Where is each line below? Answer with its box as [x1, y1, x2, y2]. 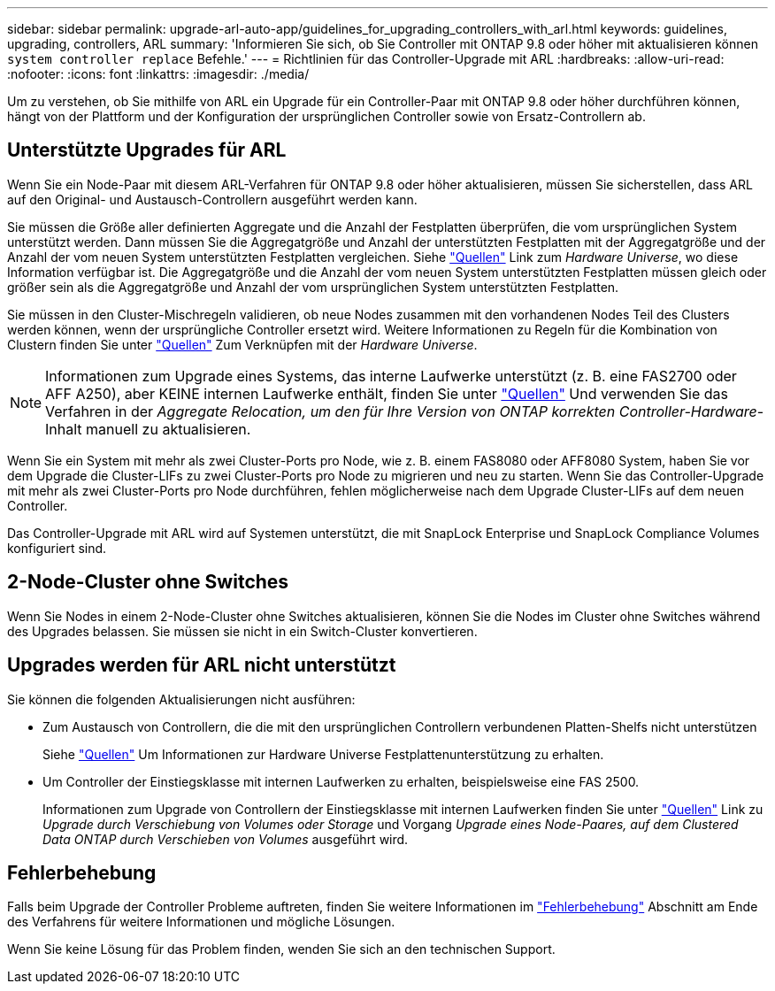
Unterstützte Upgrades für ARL [7, 139, 287, 162]
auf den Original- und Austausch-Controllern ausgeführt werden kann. [7, 191, 418, 207]
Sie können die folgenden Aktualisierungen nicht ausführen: [7, 691, 356, 707]
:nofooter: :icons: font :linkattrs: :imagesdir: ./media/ [7, 66, 310, 81]
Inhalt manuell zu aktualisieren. [45, 419, 251, 438]
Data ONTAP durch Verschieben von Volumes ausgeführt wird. [42, 831, 409, 847]
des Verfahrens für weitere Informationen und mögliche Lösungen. [7, 914, 395, 930]
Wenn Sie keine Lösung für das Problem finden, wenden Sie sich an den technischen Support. [7, 941, 556, 957]
